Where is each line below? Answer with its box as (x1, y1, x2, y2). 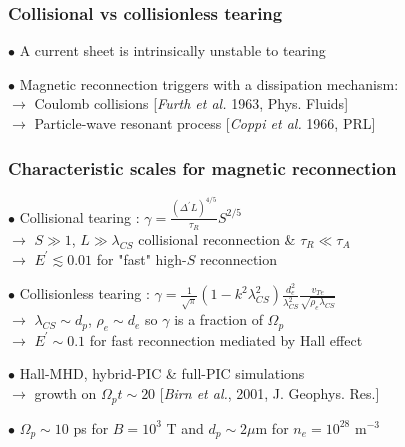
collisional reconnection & (138, 228, 296, 249)
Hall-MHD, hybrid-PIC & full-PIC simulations (19, 363, 305, 384)
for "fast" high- (96, 248, 187, 269)
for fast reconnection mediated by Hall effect (89, 329, 363, 350)
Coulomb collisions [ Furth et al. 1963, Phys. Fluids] (34, 93, 349, 114)
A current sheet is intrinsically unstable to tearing (19, 40, 326, 61)
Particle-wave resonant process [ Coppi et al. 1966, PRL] (34, 113, 376, 133)
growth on (34, 383, 97, 404)
